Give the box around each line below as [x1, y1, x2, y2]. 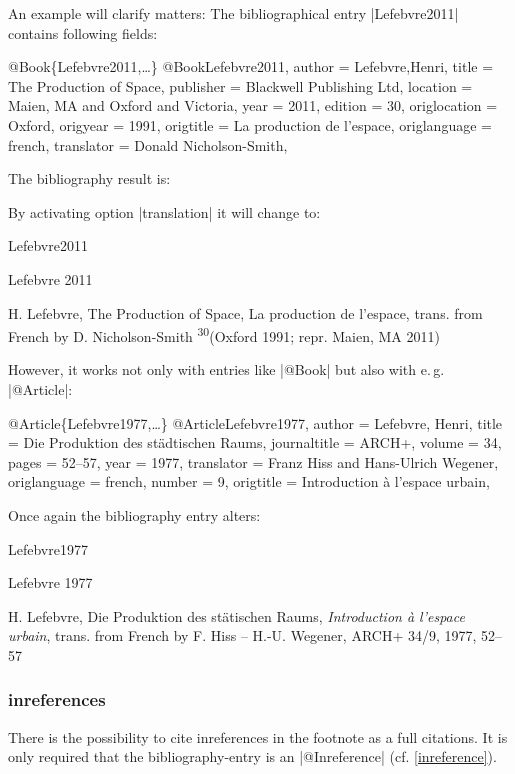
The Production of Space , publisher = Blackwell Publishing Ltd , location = [8, 75, 473, 96]
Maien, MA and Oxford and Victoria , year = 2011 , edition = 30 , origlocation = [8, 95, 498, 116]
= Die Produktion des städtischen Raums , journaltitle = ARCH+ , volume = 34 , [8, 432, 502, 453]
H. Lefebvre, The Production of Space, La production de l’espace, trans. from [8, 302, 483, 323]
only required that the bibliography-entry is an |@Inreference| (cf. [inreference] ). [8, 746, 497, 767]
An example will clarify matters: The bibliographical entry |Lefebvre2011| [8, 3, 459, 23]
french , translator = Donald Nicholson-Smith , [8, 134, 288, 155]
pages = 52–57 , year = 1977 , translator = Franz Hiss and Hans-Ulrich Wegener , [8, 451, 499, 472]
